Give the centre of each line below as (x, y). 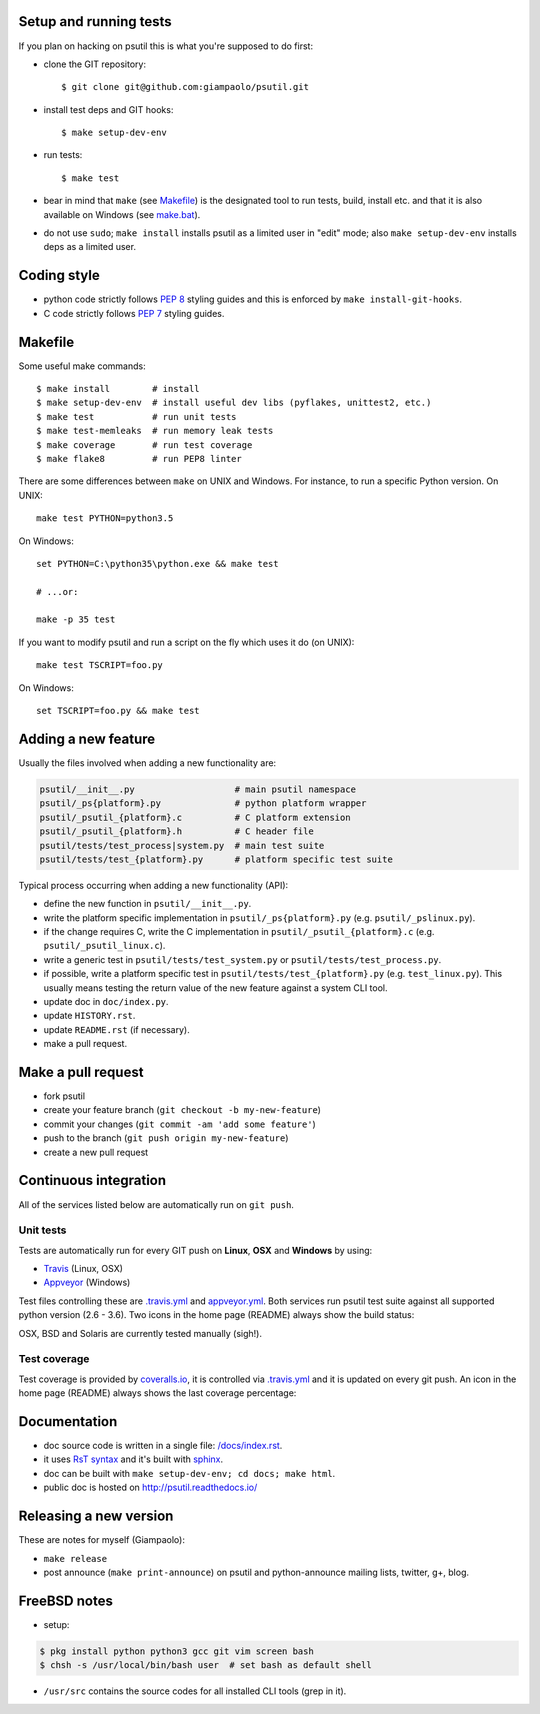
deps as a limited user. (90, 247)
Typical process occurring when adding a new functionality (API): (153, 885)
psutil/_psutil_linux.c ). (104, 946)
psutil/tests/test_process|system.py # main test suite (182, 845)
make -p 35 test (76, 619)
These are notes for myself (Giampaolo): (101, 1540)
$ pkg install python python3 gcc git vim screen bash (176, 1651)
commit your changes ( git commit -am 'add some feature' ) (180, 1124)
